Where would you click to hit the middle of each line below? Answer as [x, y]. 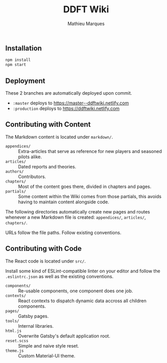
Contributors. [32, 176]
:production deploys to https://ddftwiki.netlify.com [66, 108]
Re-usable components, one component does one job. [76, 291]
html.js [14, 331]
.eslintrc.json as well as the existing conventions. [59, 276]
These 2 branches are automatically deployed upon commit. [69, 93]
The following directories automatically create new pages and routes [78, 211]
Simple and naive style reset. [49, 346]
